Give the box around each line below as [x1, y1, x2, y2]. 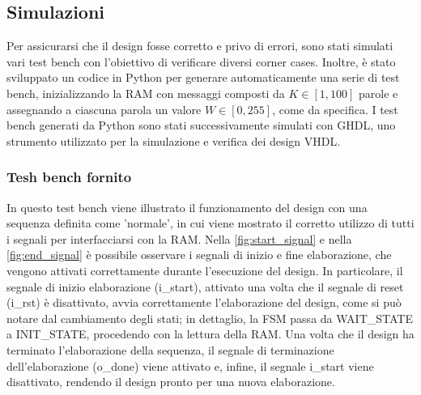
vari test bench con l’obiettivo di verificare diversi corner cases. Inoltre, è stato [6, 53, 396, 70]
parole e [359, 84, 398, 101]
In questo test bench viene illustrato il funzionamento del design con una [6, 198, 368, 215]
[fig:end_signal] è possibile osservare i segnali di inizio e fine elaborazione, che [6, 246, 392, 263]
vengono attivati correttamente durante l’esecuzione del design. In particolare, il [6, 261, 403, 278]
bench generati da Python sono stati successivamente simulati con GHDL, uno [6, 117, 396, 134]
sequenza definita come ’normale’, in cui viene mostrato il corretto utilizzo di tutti [6, 214, 415, 231]
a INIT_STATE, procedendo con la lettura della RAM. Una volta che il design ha [6, 325, 415, 342]
